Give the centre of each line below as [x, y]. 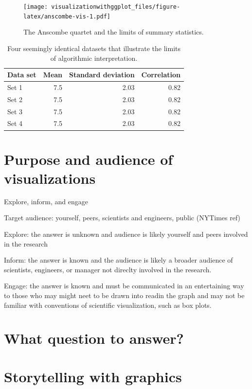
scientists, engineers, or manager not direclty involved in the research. [108, 269]
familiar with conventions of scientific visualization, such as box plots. [108, 305]
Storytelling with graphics [93, 376]
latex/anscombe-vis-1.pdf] [67, 16]
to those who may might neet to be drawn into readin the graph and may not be [124, 295]
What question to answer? [94, 338]
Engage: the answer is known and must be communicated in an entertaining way [124, 286]
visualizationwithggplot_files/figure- [116, 7]
